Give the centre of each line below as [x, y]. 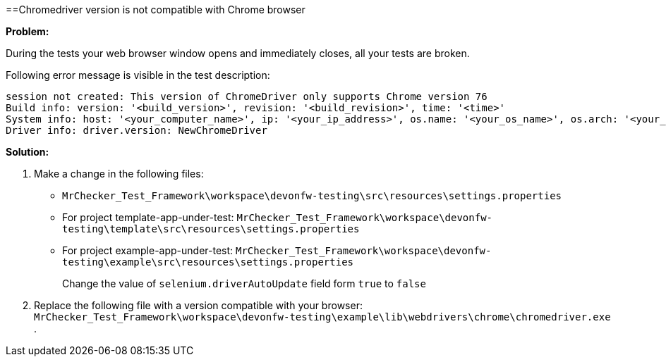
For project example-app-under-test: [148, 250]
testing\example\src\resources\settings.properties [208, 262]
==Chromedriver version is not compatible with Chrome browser [156, 10]
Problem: [28, 31]
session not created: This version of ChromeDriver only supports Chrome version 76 [247, 96]
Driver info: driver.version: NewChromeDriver [137, 130]
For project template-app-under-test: [148, 217]
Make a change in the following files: [119, 174]
